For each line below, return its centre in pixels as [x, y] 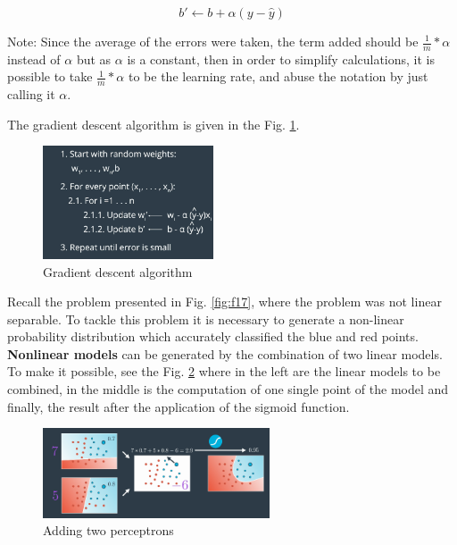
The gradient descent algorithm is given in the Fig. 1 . [154, 124]
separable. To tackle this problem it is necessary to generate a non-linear [206, 319]
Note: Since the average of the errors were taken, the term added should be [213, 41]
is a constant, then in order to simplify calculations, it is [281, 59]
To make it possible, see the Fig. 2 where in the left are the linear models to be [224, 371]
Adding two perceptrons [108, 530]
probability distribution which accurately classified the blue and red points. [213, 336]
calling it [31, 94]
